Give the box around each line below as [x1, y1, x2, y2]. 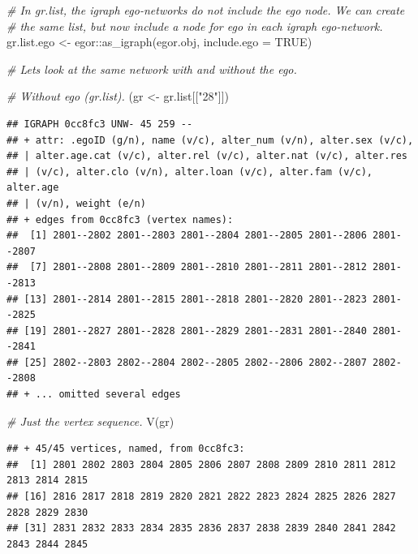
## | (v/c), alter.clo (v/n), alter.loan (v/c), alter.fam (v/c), [6, 165, 373, 178]
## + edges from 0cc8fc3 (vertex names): [6, 213, 234, 225]
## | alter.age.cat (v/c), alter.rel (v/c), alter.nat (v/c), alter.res [6, 150, 407, 162]
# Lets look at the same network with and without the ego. [6, 60, 297, 77]
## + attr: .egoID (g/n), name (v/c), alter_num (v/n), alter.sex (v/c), [6, 134, 414, 146]
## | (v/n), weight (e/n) [6, 197, 146, 209]
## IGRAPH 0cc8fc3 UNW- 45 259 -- [6, 118, 193, 130]
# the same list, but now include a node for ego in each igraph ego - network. [6, 17, 383, 34]
